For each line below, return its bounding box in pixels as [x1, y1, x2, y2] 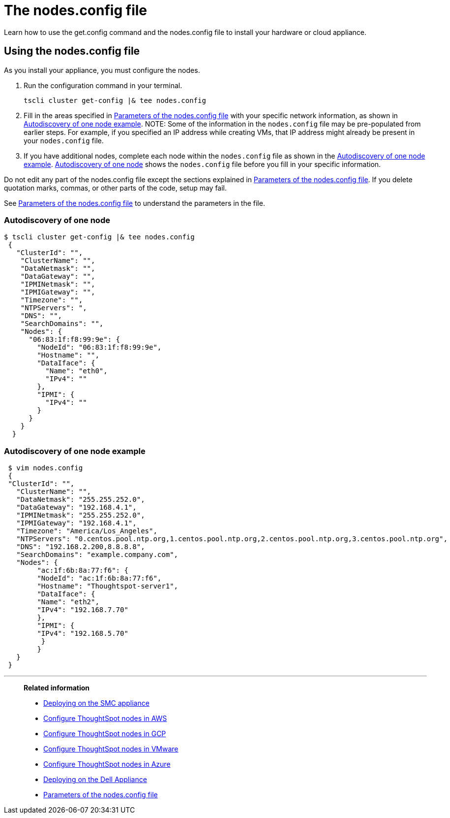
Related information [24, 684, 90, 692]
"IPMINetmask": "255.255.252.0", [16, 511, 145, 520]
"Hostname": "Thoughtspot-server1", [37, 582, 179, 590]
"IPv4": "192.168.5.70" [37, 629, 128, 638]
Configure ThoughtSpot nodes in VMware [43, 745, 179, 753]
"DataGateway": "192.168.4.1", [16, 503, 137, 512]
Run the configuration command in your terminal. [24, 81, 182, 90]
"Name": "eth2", [37, 598, 99, 606]
